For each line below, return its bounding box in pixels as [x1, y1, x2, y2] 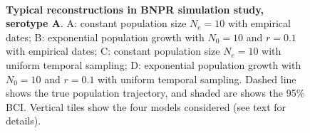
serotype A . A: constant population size [6, 16, 187, 31]
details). [6, 113, 41, 128]
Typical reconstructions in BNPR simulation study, [6, 1, 264, 16]
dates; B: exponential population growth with [6, 29, 205, 44]
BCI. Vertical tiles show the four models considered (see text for [6, 99, 286, 114]
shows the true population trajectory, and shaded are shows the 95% [6, 85, 305, 100]
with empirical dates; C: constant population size [6, 43, 220, 58]
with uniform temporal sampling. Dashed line [98, 71, 296, 86]
